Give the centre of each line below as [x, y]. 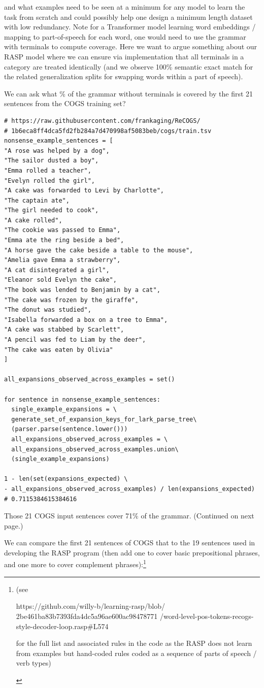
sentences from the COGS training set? [65, 103]
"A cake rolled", [33, 220]
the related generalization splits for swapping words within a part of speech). [124, 76]
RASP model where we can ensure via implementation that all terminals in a [124, 56]
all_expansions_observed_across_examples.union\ [95, 449]
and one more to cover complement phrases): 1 [75, 564]
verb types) [34, 663]
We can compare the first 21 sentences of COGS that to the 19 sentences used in [130, 543]
